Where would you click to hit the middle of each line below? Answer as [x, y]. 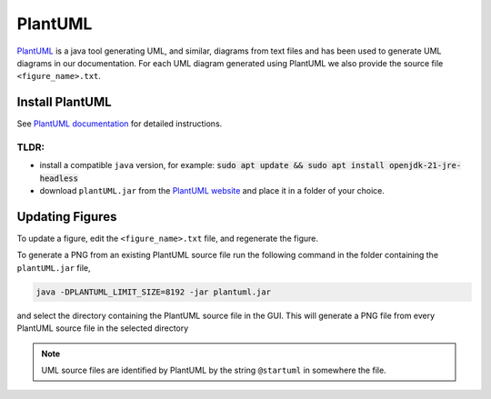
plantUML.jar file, [54, 267]
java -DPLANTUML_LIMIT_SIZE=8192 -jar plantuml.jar [154, 292]
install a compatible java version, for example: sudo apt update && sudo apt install [212, 165]
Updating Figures [67, 217]
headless [59, 178]
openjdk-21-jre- [425, 165]
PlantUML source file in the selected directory [103, 328]
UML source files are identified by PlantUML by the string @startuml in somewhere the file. [214, 370]
